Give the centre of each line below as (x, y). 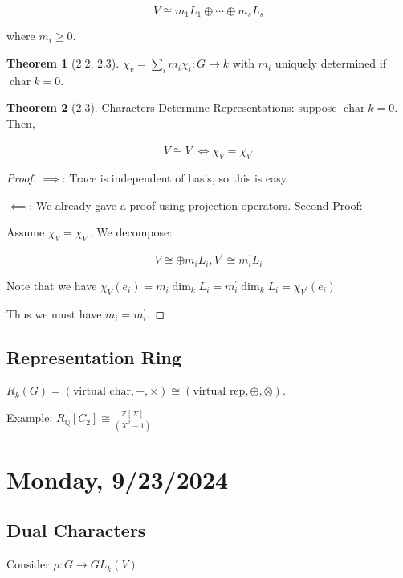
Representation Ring (94, 357)
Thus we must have (54, 313)
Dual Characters (76, 530)
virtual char (102, 392)
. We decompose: (131, 232)
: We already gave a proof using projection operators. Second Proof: (196, 205)
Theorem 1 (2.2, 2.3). (63, 63)
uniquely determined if (330, 63)
